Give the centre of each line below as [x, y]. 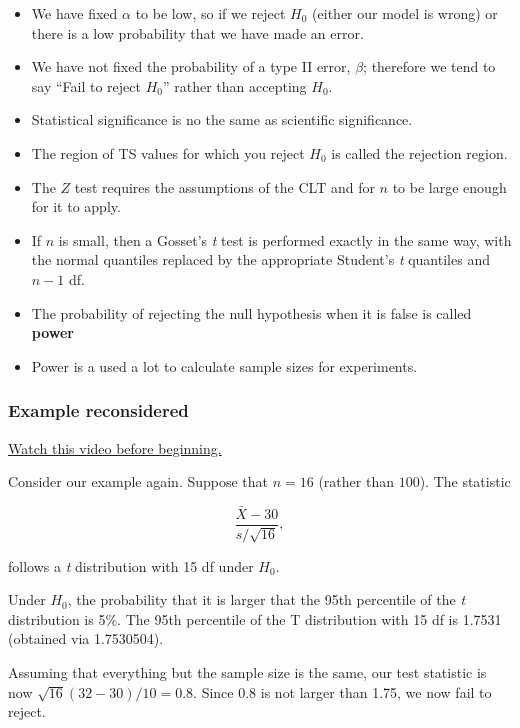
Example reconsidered [98, 410]
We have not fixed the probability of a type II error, [191, 66]
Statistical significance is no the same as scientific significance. [222, 119]
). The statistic [465, 481]
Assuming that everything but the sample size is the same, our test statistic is [247, 672]
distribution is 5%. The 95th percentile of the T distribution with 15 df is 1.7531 [255, 618]
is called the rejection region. [419, 152]
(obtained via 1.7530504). [86, 638]
